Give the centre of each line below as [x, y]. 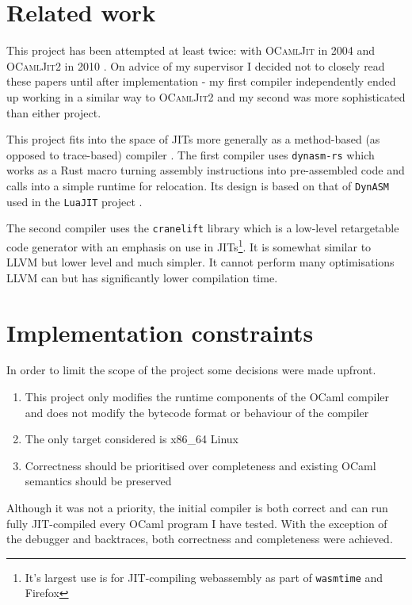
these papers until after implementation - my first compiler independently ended [201, 81]
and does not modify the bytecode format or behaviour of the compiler [197, 412]
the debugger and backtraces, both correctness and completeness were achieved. [200, 539]
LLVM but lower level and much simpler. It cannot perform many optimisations [200, 262]
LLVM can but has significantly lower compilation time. [142, 277]
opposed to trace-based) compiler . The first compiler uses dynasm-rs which [191, 154]
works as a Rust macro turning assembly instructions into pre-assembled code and [206, 170]
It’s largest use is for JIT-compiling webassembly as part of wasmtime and [204, 577]
